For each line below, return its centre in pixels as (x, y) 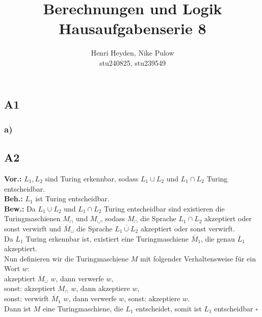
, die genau (218, 238)
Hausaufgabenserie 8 (133, 28)
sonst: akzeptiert (30, 288)
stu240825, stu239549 (133, 62)
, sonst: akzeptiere (152, 298)
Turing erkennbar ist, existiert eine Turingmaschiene (107, 238)
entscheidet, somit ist (169, 308)
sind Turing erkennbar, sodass (92, 178)
